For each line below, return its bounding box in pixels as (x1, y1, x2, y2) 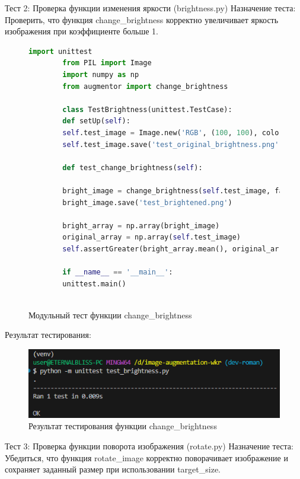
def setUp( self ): (62, 117, 130, 126)
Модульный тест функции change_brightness (28, 308, 192, 321)
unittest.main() (62, 279, 126, 288)
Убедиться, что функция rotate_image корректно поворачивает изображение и (5, 451, 288, 464)
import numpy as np (62, 70, 139, 79)
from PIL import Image (62, 59, 152, 68)
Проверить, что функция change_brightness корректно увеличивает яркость (5, 13, 279, 25)
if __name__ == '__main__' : (62, 268, 173, 277)
